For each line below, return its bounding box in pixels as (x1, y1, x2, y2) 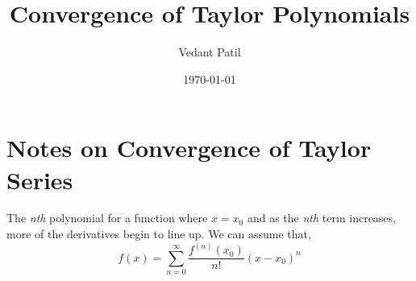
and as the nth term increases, (247, 209, 396, 226)
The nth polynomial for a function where (6, 209, 208, 226)
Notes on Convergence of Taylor (6, 131, 372, 164)
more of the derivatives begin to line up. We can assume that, (6, 225, 311, 242)
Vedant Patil (178, 43, 241, 60)
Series (6, 163, 73, 196)
